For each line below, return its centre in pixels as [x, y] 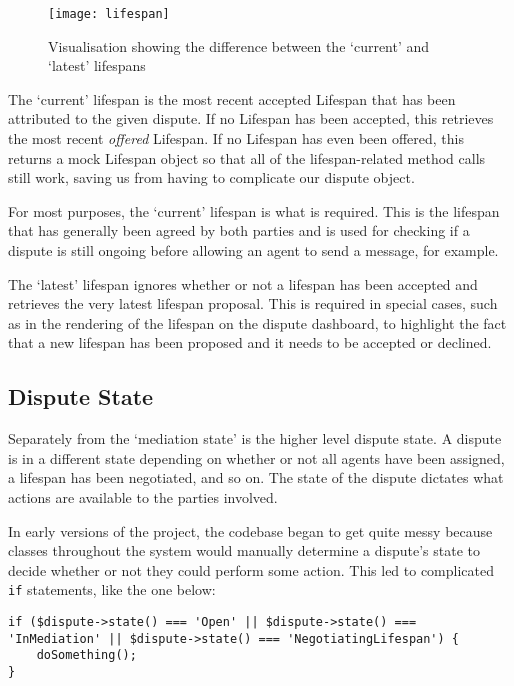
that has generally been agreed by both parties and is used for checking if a [239, 230]
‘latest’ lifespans [97, 65]
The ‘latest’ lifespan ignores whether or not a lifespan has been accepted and [243, 283]
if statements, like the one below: [112, 589]
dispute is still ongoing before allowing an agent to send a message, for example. [253, 250]
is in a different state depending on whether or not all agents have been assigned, [256, 457]
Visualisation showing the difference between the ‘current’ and [239, 45]
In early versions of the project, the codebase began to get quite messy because [250, 530]
